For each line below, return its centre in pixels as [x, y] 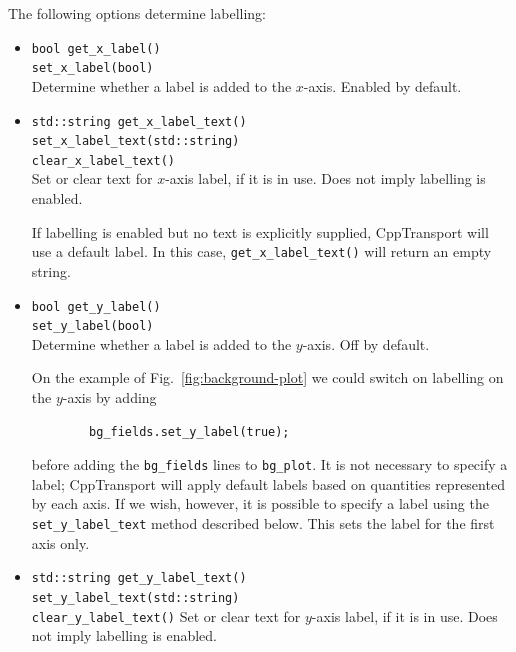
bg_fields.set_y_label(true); [189, 431]
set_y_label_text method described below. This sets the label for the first [263, 523]
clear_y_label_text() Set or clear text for [166, 615]
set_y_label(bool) [92, 326]
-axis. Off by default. [366, 343]
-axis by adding [109, 397]
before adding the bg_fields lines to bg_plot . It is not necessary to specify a [269, 464]
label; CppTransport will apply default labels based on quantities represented [268, 483]
